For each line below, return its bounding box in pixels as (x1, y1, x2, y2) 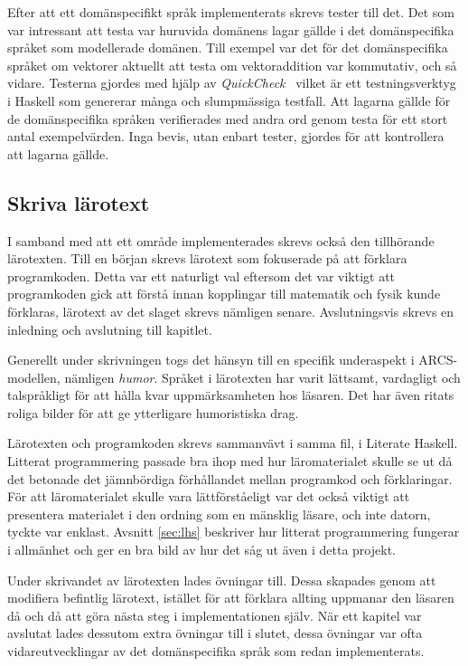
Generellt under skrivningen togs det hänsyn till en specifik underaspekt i (7, 350, 415, 369)
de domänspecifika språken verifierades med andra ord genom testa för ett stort (7, 109, 448, 128)
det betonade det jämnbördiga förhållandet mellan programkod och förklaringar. (7, 469, 453, 488)
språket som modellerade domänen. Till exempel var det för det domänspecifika (7, 38, 448, 57)
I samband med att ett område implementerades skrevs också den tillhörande (7, 231, 435, 250)
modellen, (7, 367, 61, 386)
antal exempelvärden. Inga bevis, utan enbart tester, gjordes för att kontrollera (7, 127, 445, 146)
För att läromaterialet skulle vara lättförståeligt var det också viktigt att (7, 487, 410, 506)
